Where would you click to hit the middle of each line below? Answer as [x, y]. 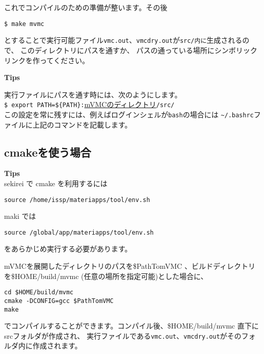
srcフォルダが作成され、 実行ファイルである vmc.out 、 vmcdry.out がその [123, 335]
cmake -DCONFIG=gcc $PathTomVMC [59, 301]
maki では [20, 216]
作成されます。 [57, 346]
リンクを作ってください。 [47, 60]
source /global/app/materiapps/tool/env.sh [79, 232]
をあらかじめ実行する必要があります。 [68, 249]
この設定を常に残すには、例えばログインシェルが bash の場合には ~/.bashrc [129, 114]
